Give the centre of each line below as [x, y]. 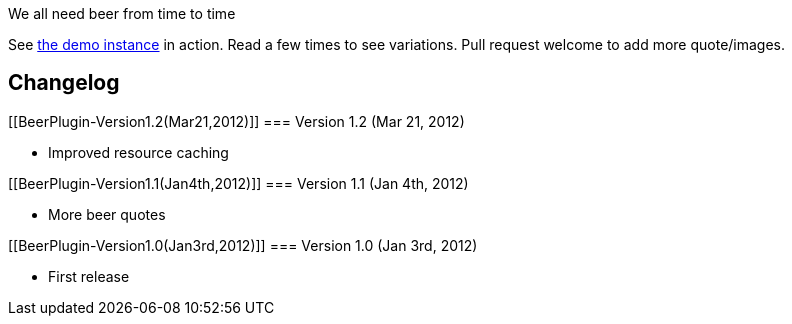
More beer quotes [107, 214]
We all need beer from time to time [122, 13]
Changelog [64, 83]
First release [89, 276]
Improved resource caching [138, 152]
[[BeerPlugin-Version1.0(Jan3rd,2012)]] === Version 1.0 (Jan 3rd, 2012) [243, 245]
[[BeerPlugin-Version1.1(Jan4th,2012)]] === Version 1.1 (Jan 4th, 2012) [238, 183]
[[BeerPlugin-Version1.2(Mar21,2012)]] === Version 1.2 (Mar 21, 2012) [236, 121]
